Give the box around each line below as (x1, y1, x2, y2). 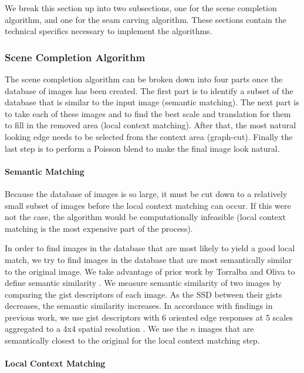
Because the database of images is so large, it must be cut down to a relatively (5, 187, 288, 199)
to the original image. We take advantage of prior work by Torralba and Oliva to (5, 265, 295, 277)
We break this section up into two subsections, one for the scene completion (5, 2, 277, 14)
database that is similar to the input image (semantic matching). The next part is (5, 96, 299, 108)
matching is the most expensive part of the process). (5, 222, 193, 234)
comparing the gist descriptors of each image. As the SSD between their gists (5, 288, 282, 300)
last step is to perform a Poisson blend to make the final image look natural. (5, 142, 280, 154)
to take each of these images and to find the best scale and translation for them (5, 107, 291, 119)
